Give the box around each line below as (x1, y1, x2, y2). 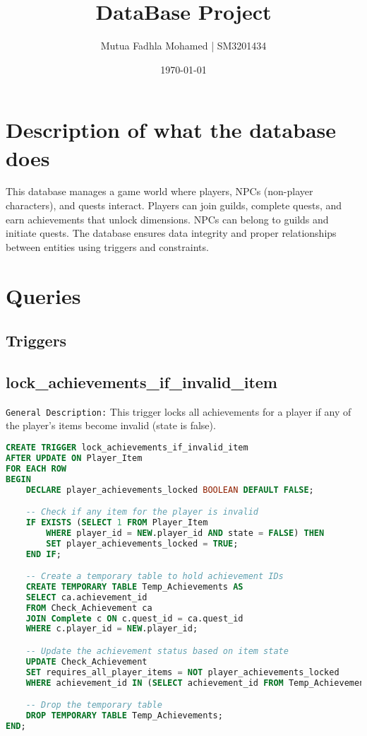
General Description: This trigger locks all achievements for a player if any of (6, 404, 351, 419)
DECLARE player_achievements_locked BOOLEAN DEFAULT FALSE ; (25, 484, 314, 495)
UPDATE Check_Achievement (25, 656, 148, 667)
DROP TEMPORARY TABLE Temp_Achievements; (25, 711, 223, 721)
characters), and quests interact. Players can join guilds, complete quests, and (6, 198, 342, 213)
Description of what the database (6, 115, 337, 144)
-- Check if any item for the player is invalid (25, 507, 258, 518)
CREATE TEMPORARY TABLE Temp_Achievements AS (25, 581, 243, 592)
